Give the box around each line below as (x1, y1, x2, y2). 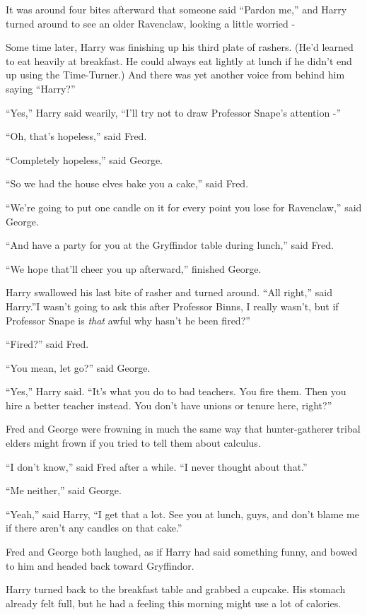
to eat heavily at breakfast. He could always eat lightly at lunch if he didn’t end (6, 53, 352, 68)
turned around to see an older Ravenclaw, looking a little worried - (6, 16, 296, 30)
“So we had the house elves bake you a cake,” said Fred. (6, 176, 249, 191)
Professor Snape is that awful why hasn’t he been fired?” (6, 312, 250, 327)
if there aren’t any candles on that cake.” (6, 520, 182, 535)
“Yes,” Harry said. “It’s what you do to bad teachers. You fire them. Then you (6, 384, 346, 399)
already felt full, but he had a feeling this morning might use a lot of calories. (6, 595, 342, 610)
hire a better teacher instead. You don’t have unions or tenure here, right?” (6, 397, 332, 412)
